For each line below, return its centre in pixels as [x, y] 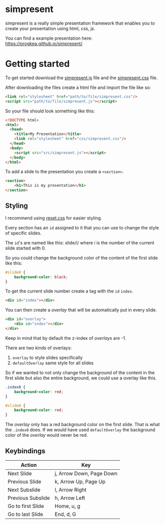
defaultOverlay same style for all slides [53, 363]
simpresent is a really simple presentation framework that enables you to [80, 23]
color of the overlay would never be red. [47, 435]
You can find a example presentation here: [49, 38]
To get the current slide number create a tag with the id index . [69, 291]
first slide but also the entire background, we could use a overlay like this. [81, 378]
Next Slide [20, 474]
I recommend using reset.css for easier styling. [54, 218]
